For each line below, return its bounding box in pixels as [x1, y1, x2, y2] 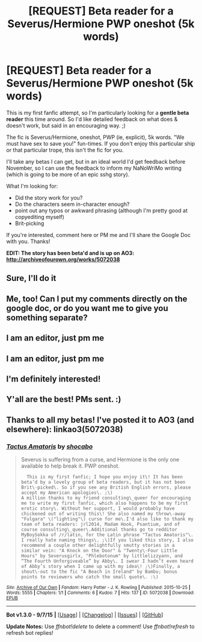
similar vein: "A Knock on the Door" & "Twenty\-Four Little [20, 548, 178, 554]
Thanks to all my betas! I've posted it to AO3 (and [6, 415, 194, 425]
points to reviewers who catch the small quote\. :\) [20, 573, 159, 580]
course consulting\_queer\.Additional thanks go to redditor [20, 526, 178, 532]
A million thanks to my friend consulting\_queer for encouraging [20, 495, 191, 501]
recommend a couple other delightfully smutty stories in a [20, 542, 175, 548]
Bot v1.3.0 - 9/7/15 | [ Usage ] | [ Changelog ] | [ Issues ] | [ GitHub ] [6, 611, 164, 618]
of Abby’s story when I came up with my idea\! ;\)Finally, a [20, 563, 180, 569]
